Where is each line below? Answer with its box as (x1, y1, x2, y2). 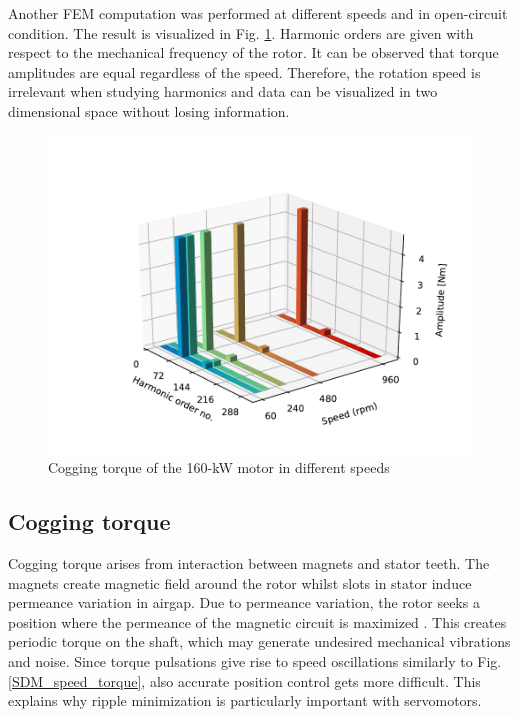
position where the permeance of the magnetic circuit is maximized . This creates (8, 611, 507, 632)
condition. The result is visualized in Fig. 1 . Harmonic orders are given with (8, 22, 474, 43)
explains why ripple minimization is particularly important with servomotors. (8, 690, 482, 711)
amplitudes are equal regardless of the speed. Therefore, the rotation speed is (8, 61, 481, 82)
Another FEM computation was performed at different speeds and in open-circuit (8, 3, 508, 23)
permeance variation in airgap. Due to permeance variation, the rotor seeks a (8, 592, 480, 613)
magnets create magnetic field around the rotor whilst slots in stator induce (8, 572, 472, 593)
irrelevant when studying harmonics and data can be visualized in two (8, 81, 438, 102)
